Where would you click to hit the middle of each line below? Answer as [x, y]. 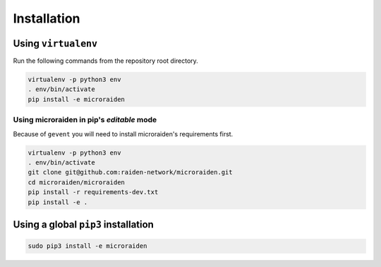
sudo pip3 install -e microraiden [87, 246]
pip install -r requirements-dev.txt [93, 192]
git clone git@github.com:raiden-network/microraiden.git [130, 172]
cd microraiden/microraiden [76, 182]
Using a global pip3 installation [84, 224]
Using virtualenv [55, 43]
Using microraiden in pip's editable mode [85, 120]
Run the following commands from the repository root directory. [106, 61]
